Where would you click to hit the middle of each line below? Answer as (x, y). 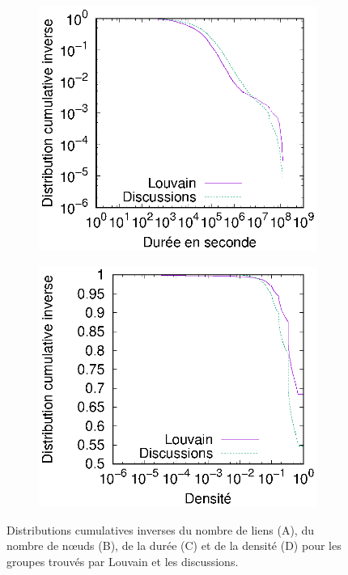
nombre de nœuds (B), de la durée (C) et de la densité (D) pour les (174, 545)
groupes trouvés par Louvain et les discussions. (123, 561)
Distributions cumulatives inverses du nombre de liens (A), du (160, 529)
